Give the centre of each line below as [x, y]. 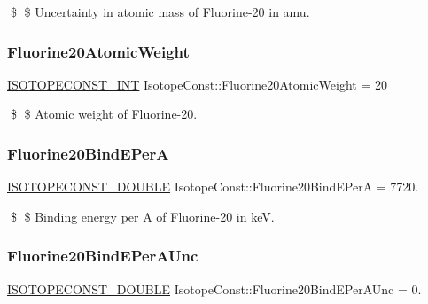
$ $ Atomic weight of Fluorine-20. [104, 114]
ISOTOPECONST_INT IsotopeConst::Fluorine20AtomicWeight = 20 [197, 84]
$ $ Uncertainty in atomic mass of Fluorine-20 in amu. [160, 12]
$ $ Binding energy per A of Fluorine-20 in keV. [142, 216]
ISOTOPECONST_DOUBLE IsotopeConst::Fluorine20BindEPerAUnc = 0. [214, 288]
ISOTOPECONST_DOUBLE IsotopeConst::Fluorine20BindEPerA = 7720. [213, 187]
